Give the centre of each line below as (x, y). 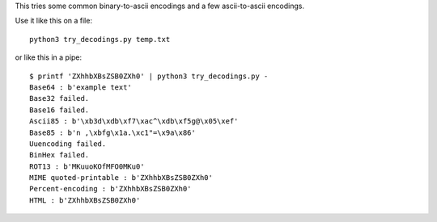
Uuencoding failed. (68, 144)
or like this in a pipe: (49, 57)
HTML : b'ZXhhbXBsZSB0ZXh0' (85, 200)
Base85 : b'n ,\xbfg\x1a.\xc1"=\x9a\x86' (112, 132)
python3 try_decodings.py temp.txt (100, 39)
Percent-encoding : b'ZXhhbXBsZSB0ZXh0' (110, 189)
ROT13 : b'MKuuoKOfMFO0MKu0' (87, 166)
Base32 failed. (59, 98)
